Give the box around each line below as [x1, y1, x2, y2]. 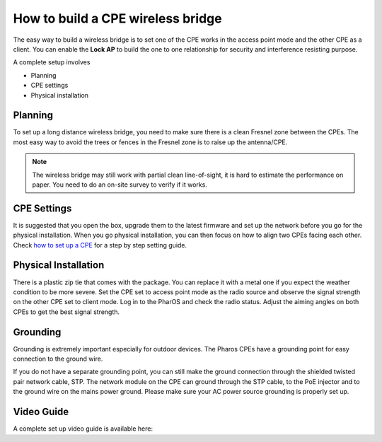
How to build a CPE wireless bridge [13, 11, 222, 26]
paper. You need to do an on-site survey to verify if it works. [32, 180, 208, 189]
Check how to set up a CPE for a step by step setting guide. [13, 240, 187, 249]
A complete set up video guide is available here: [13, 424, 154, 433]
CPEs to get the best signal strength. [13, 308, 120, 316]
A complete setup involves [13, 58, 91, 66]
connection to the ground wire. [13, 354, 103, 364]
